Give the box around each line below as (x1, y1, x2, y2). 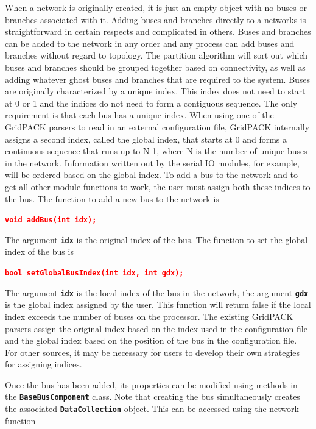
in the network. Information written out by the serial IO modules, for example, (5, 156, 300, 169)
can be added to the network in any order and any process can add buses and (5, 37, 295, 49)
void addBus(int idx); (5, 216, 97, 225)
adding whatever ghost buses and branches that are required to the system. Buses (5, 73, 311, 85)
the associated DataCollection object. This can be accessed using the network (5, 402, 299, 415)
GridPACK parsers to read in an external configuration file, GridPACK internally (5, 120, 310, 133)
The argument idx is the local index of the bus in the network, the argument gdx (5, 286, 309, 299)
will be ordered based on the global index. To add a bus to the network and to (5, 168, 298, 181)
